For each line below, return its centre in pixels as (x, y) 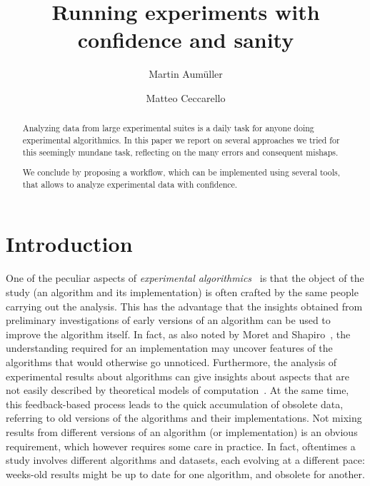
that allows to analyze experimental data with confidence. (130, 184)
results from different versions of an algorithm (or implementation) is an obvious (182, 431)
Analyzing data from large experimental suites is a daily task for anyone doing (168, 128)
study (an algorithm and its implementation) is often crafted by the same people (182, 292)
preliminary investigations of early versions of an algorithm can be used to (168, 320)
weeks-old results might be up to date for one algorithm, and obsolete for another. (185, 474)
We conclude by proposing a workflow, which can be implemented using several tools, (181, 172)
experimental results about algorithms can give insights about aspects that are (177, 376)
